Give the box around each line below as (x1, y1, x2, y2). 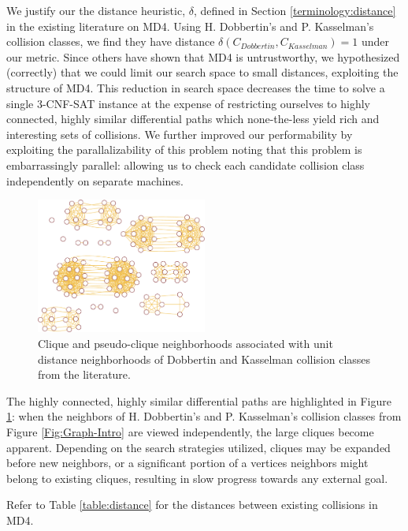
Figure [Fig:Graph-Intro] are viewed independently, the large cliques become (6, 423, 374, 439)
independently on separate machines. (6, 172, 184, 189)
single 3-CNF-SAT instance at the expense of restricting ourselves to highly (6, 95, 370, 111)
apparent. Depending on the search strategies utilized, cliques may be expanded (6, 439, 391, 455)
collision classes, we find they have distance (6, 33, 215, 50)
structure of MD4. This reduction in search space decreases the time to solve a (6, 79, 385, 95)
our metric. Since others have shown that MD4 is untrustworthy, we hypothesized (6, 48, 400, 65)
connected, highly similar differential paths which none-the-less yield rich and (6, 110, 380, 127)
